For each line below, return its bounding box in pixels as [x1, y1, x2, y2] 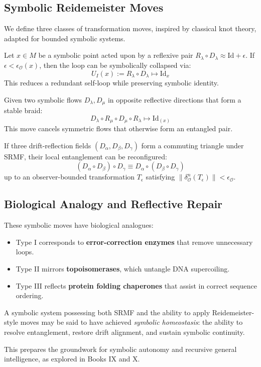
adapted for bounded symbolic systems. [4, 33, 125, 43]
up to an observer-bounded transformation [4, 171, 135, 182]
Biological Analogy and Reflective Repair [4, 196, 223, 212]
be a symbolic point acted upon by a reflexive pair [38, 50, 193, 60]
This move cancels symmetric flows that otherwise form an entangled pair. [4, 123, 233, 134]
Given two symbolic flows [4, 94, 82, 105]
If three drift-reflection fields [4, 140, 91, 150]
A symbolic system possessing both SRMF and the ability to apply [4, 307, 210, 317]
